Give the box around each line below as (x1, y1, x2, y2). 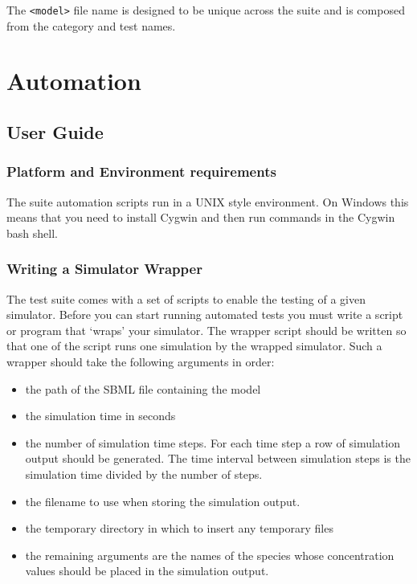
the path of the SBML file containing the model (25, 380, 261, 397)
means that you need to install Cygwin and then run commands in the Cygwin (6, 209, 395, 226)
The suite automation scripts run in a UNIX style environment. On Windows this (6, 193, 409, 210)
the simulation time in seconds (25, 407, 176, 424)
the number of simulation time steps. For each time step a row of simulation (25, 434, 400, 451)
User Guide (6, 120, 104, 145)
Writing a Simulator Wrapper (6, 259, 202, 279)
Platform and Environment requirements (6, 161, 276, 182)
